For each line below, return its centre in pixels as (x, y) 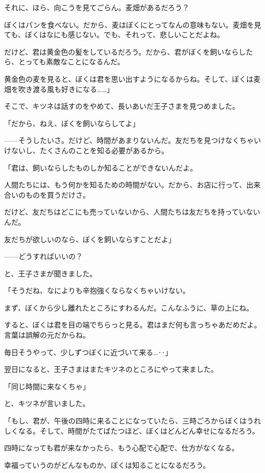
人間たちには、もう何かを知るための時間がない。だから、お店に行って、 (125, 185)
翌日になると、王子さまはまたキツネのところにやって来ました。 (111, 369)
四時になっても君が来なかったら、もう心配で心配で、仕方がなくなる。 (122, 448)
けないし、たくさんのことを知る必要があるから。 (86, 150)
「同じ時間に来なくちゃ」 (47, 386)
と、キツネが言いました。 (47, 403)
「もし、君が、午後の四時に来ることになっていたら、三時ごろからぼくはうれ (133, 421)
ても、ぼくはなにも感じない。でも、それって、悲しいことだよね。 (114, 34)
